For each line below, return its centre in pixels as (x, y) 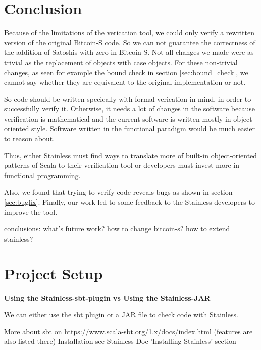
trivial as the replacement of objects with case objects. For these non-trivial (121, 62)
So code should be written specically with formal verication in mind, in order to (128, 99)
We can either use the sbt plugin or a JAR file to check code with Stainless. (121, 314)
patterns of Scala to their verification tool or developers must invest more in (122, 165)
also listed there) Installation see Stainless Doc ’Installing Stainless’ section (120, 341)
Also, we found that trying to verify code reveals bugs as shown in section (118, 192)
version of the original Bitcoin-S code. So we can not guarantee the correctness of (130, 42)
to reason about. (30, 138)
